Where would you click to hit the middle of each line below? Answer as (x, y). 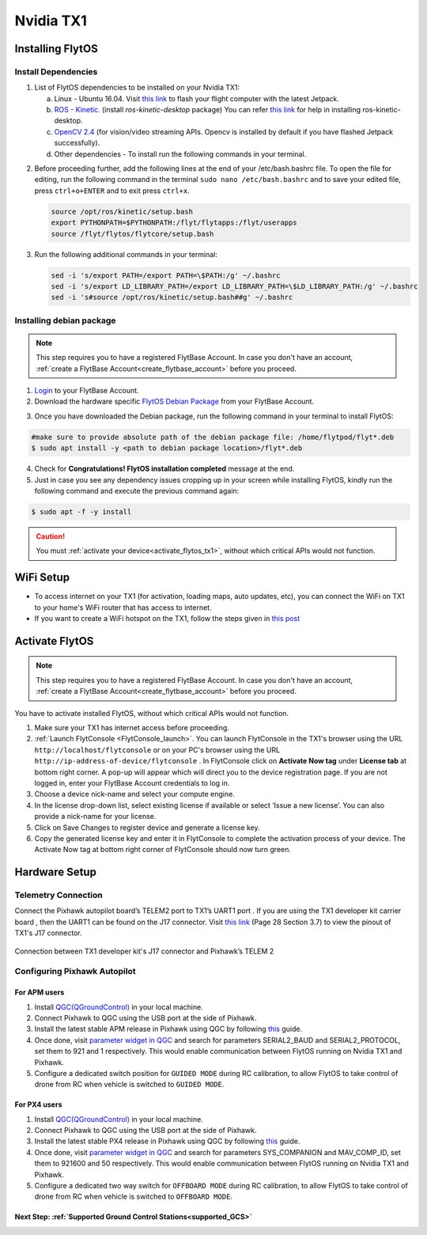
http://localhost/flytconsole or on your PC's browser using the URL (157, 750)
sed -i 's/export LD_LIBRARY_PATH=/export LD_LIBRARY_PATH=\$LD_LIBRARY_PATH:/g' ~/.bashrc (234, 286)
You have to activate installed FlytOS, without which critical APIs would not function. (151, 713)
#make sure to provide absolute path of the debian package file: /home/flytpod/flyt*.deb (213, 437)
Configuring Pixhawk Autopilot (75, 972)
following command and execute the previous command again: (137, 491)
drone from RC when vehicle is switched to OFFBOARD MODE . (134, 1197)
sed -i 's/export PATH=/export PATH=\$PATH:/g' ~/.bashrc (166, 275)
